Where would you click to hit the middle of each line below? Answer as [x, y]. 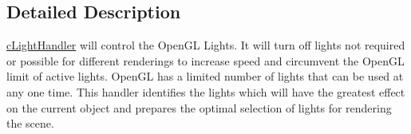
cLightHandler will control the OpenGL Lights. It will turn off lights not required [206, 45]
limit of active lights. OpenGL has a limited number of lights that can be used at [205, 76]
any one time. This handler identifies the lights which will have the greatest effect [206, 91]
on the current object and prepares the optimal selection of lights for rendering [199, 107]
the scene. [30, 123]
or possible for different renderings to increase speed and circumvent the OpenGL [205, 60]
